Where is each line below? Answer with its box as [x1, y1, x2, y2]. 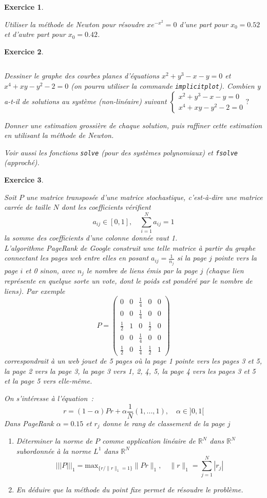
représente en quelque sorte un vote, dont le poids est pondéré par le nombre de [4, 275, 253, 286]
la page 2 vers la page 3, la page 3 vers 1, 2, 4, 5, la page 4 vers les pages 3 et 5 [4, 365, 256, 376]
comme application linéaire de [102, 435, 196, 446]
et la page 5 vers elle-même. [4, 375, 92, 386]
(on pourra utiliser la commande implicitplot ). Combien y [71, 80, 261, 91]
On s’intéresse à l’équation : [4, 392, 93, 403]
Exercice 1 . [4, 2, 44, 12]
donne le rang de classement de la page [102, 417, 225, 428]
